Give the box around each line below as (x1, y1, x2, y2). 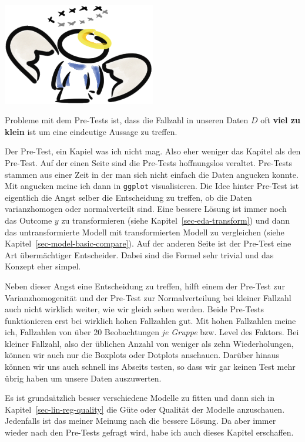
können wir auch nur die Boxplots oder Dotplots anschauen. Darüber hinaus (5, 349, 280, 361)
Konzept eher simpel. (5, 260, 81, 272)
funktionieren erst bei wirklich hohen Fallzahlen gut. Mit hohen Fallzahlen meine (5, 314, 296, 326)
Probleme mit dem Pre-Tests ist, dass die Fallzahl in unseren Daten (5, 114, 249, 126)
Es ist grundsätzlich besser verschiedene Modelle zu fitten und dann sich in (5, 392, 274, 404)
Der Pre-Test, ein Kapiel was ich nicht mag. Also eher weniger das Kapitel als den (5, 145, 301, 157)
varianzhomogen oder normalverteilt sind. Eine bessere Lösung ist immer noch (5, 203, 287, 215)
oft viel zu (260, 114, 300, 126)
